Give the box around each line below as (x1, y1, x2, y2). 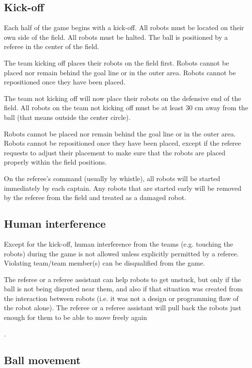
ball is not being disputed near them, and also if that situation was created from (4, 284, 243, 294)
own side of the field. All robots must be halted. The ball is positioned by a (4, 32, 228, 42)
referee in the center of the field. (4, 41, 99, 51)
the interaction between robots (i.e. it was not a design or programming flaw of (4, 293, 239, 303)
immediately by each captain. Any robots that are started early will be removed (4, 183, 241, 193)
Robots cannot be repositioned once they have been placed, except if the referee (4, 138, 241, 148)
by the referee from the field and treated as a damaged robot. (4, 192, 187, 202)
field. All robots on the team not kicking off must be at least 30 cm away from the (4, 102, 248, 113)
